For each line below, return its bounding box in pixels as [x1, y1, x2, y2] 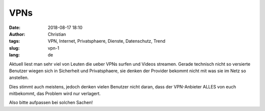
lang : [9, 52, 20, 58]
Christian [48, 31, 66, 37]
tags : [9, 38, 20, 44]
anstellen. [9, 75, 29, 81]
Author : [9, 31, 26, 37]
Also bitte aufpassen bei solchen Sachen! [9, 100, 93, 106]
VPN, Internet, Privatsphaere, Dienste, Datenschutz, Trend [48, 38, 165, 44]
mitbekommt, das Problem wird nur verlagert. [9, 91, 101, 97]
